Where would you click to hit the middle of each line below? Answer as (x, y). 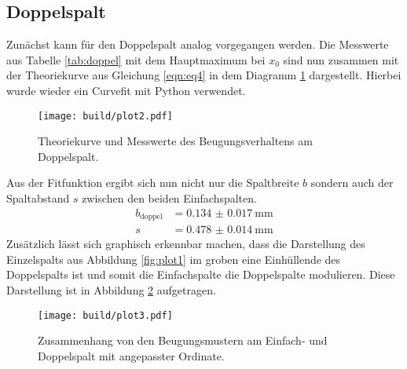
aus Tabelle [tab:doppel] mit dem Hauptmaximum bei (136, 59)
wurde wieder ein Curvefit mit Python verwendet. (126, 90)
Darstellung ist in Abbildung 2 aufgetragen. (111, 289)
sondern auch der (352, 183)
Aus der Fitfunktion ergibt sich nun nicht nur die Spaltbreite (153, 183)
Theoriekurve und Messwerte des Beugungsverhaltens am (175, 141)
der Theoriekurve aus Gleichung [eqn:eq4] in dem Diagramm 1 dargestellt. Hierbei (204, 75)
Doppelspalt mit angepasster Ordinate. (131, 355)
